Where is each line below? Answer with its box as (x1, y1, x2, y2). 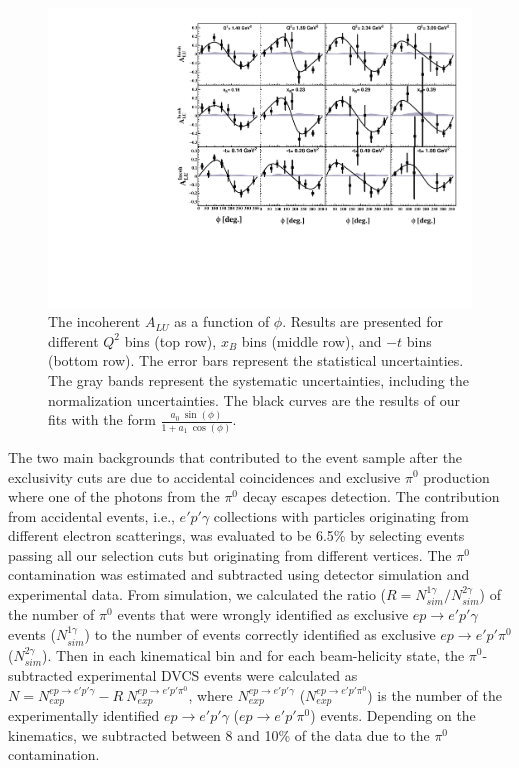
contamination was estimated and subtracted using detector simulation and (8, 564, 470, 585)
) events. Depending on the (310, 705, 476, 726)
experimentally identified (8, 705, 160, 726)
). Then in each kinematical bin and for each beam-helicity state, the (42, 644, 465, 665)
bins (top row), (124, 330, 217, 351)
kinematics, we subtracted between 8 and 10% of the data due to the (8, 724, 430, 745)
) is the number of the (367, 684, 502, 705)
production (423, 466, 490, 487)
